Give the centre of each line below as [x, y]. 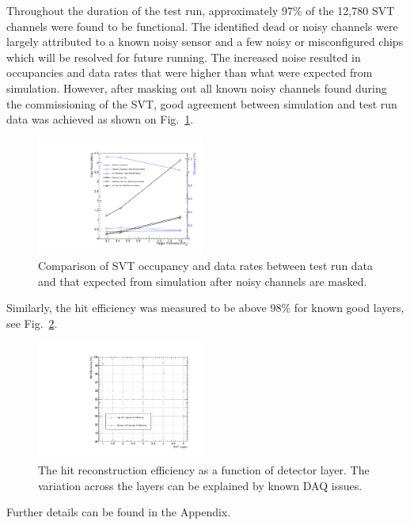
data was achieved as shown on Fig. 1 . [100, 119]
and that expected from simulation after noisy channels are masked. [203, 281]
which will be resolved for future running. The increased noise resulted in [184, 57]
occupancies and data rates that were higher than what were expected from [190, 72]
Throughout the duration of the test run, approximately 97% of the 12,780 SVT [201, 10]
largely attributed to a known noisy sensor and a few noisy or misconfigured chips [205, 42]
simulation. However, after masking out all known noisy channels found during [197, 87]
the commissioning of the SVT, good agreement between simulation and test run [202, 103]
